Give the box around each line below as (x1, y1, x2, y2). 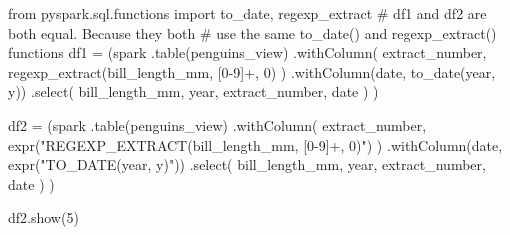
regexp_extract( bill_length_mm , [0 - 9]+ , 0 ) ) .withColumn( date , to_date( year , (8, 61, 496, 82)
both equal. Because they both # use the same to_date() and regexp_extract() (8, 22, 497, 43)
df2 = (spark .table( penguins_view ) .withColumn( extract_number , (8, 114, 427, 135)
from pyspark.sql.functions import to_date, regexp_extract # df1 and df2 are (8, 3, 487, 23)
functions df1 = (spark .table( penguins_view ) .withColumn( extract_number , (8, 42, 487, 63)
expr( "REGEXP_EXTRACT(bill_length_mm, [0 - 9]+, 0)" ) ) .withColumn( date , (8, 134, 503, 155)
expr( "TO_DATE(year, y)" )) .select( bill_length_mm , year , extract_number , (8, 154, 486, 175)
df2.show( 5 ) (8, 207, 79, 228)
